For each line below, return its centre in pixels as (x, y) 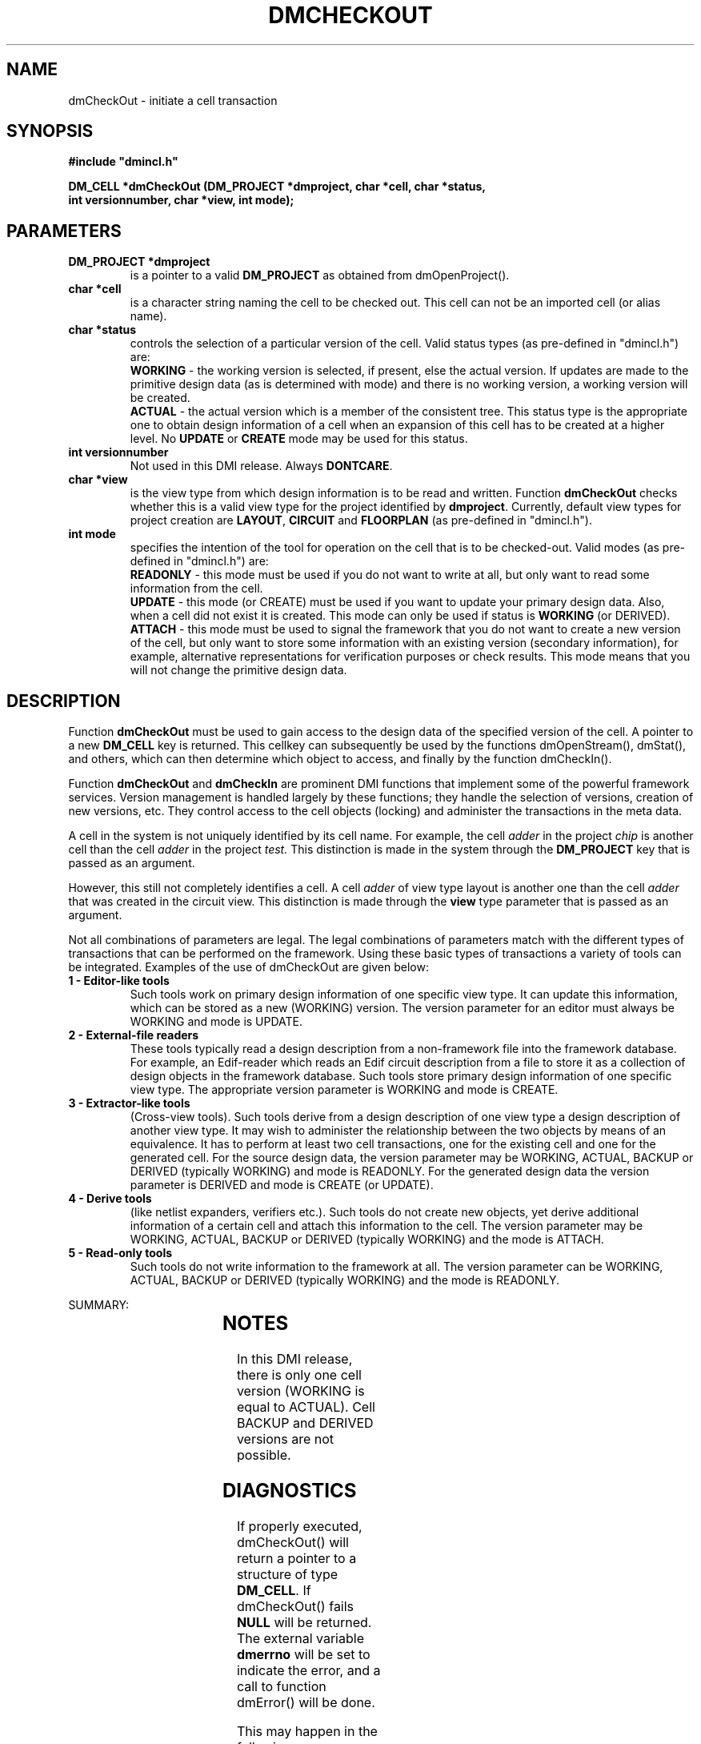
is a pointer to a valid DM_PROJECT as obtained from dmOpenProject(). (320, 275)
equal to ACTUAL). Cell (306, 1407)
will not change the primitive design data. (238, 670)
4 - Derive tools (110, 1199)
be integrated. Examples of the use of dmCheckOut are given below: (248, 967)
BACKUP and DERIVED (305, 1423)
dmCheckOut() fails (295, 1606)
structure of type (287, 1574)
